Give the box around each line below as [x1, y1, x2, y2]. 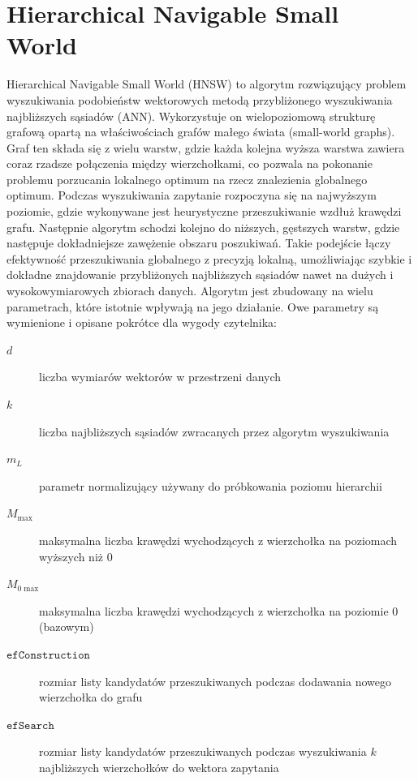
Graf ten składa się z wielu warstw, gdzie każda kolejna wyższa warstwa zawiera [6, 139, 405, 156]
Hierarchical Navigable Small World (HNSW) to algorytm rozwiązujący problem [6, 75, 407, 92]
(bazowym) [39, 618, 94, 635]
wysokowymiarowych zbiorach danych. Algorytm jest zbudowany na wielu [6, 282, 373, 299]
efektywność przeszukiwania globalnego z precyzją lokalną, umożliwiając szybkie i [6, 250, 412, 267]
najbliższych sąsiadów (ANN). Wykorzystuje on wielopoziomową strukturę [6, 107, 376, 124]
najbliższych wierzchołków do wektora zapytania [39, 758, 279, 775]
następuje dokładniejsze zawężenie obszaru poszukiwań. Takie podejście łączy [6, 234, 391, 251]
